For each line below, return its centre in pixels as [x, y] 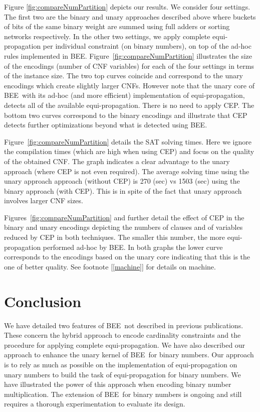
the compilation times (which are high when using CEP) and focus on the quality [129, 151]
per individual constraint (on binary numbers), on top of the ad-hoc [147, 46]
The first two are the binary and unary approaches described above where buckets [130, 16]
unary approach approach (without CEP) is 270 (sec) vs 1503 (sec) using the [122, 181]
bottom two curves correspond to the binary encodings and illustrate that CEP [126, 115]
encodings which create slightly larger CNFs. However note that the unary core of [129, 85]
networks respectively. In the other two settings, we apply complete [107, 36]
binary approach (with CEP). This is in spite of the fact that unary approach [123, 190]
